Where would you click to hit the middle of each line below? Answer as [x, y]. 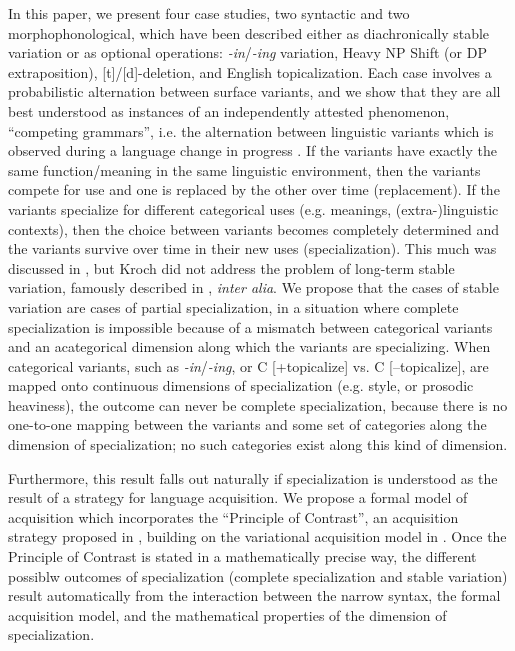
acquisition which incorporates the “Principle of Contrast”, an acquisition [233, 516]
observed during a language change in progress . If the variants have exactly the [252, 150]
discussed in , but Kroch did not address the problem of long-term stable [231, 267]
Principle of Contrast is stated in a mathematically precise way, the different [242, 556]
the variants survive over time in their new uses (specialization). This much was [252, 248]
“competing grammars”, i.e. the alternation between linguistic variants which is [251, 130]
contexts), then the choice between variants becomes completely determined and [254, 228]
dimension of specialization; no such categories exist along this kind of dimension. [258, 444]
